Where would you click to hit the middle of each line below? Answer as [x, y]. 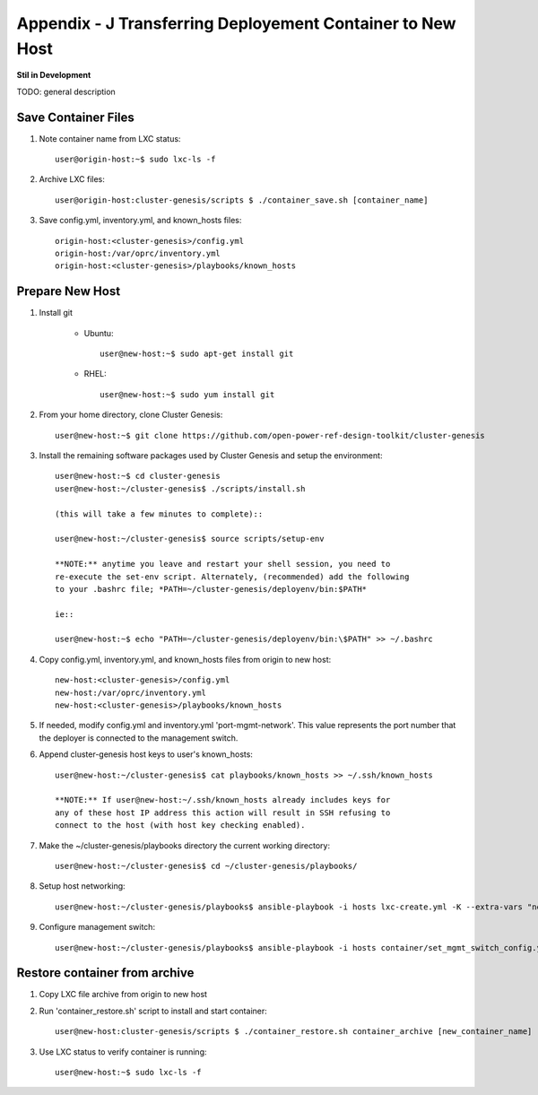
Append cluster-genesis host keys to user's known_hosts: [146, 754]
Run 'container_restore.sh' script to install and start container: [153, 1011]
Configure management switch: [97, 927]
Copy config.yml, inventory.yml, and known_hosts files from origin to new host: [185, 659]
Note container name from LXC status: [110, 138]
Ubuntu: [99, 333]
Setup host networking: [82, 886]
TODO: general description [66, 91]
